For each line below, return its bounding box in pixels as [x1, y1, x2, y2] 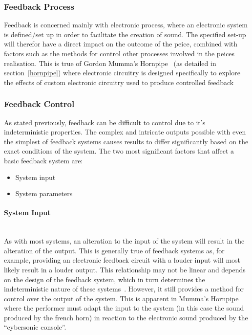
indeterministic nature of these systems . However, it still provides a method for [4, 284, 244, 294]
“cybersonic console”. [4, 322, 66, 332]
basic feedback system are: [4, 155, 83, 165]
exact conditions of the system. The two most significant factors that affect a [4, 146, 234, 156]
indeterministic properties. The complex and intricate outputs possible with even [4, 127, 246, 137]
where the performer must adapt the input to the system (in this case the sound [4, 303, 244, 313]
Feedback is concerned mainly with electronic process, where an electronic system [4, 20, 248, 30]
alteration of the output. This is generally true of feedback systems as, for [4, 245, 225, 255]
